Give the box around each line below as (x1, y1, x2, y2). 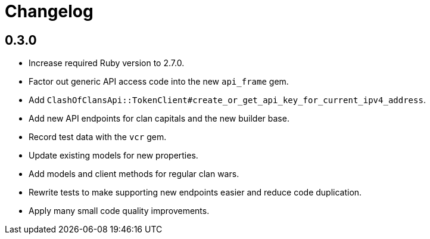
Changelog (5, 1, 94, 21)
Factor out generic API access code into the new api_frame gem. (29, 76, 289, 87)
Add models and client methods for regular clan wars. (29, 169, 239, 179)
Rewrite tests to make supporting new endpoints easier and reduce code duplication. (29, 187, 362, 198)
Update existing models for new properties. (29, 150, 198, 161)
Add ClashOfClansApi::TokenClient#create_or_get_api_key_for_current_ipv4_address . (29, 95, 426, 105)
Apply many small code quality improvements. (29, 206, 210, 216)
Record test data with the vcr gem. (29, 132, 167, 142)
